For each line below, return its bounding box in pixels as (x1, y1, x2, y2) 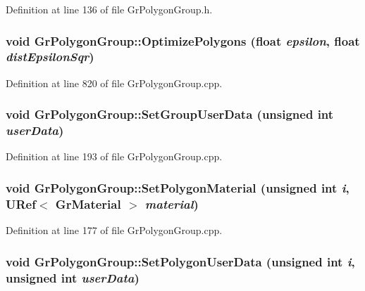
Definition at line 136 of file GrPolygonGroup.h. (6, 2, 213, 16)
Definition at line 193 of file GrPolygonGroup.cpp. (6, 149, 223, 164)
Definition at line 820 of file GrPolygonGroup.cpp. (6, 75, 223, 90)
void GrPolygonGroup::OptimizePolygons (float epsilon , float (6, 32, 360, 49)
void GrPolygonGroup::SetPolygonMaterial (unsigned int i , (6, 179, 349, 196)
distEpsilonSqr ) (6, 48, 94, 65)
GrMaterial (55, 195, 121, 212)
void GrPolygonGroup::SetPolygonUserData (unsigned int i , (6, 252, 355, 270)
